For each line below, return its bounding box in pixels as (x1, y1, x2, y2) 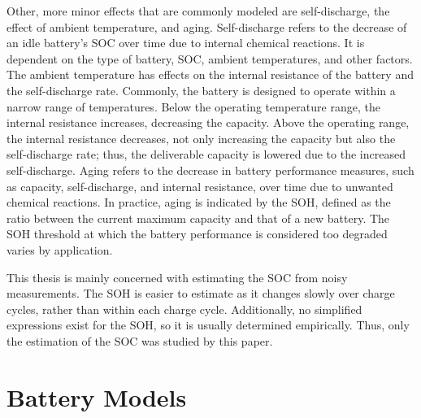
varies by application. (7, 241, 113, 258)
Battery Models (7, 380, 187, 413)
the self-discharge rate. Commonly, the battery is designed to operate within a (7, 81, 396, 98)
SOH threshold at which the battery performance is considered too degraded (7, 225, 388, 242)
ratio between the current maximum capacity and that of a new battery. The (7, 209, 390, 226)
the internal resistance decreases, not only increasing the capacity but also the (7, 129, 396, 146)
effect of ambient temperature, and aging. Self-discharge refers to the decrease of (7, 18, 407, 35)
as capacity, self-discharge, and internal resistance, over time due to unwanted (7, 177, 393, 194)
